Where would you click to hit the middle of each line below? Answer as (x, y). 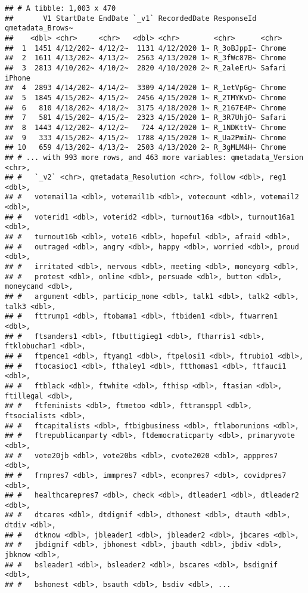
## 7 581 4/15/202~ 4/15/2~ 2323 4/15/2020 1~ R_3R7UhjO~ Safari (146, 118)
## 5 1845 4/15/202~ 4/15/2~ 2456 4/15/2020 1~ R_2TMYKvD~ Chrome (146, 98)
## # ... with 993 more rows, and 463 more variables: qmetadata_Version (154, 157)
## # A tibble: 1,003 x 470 (60, 8)
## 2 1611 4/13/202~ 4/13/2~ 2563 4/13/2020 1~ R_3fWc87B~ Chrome (146, 58)
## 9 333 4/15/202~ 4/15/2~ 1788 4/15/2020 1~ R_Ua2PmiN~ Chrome (146, 138)
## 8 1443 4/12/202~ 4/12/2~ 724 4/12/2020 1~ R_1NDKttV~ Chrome (146, 127)
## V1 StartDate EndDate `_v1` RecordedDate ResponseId (131, 18)
